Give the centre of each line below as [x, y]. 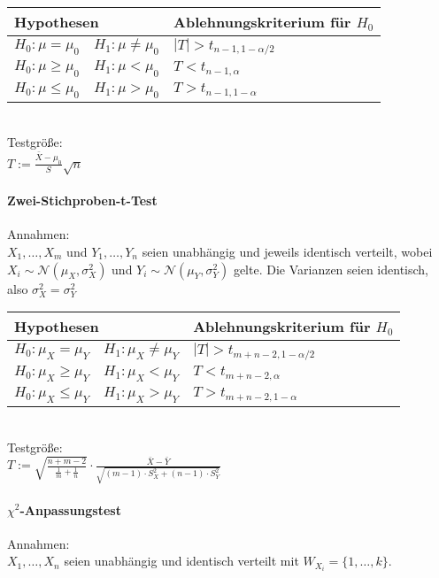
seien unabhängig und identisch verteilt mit [181, 561]
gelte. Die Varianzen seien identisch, [331, 269]
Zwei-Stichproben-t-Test [82, 200]
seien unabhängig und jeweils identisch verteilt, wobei [287, 251]
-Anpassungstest [70, 509]
